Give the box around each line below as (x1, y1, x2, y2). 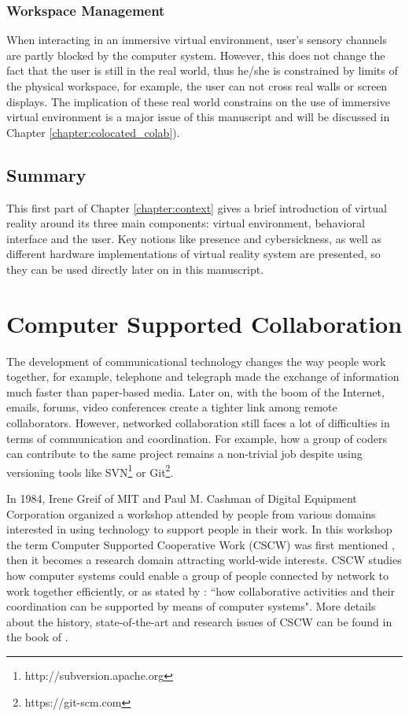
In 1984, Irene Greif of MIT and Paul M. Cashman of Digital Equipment (6, 490, 357, 507)
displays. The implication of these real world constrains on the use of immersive (6, 93, 390, 109)
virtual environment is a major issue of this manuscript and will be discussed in (6, 109, 390, 125)
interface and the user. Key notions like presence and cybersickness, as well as (6, 230, 381, 246)
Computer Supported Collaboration (6, 307, 403, 339)
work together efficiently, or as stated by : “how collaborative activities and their (6, 582, 395, 599)
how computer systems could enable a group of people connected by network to (6, 567, 389, 584)
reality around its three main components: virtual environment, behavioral (6, 215, 365, 231)
